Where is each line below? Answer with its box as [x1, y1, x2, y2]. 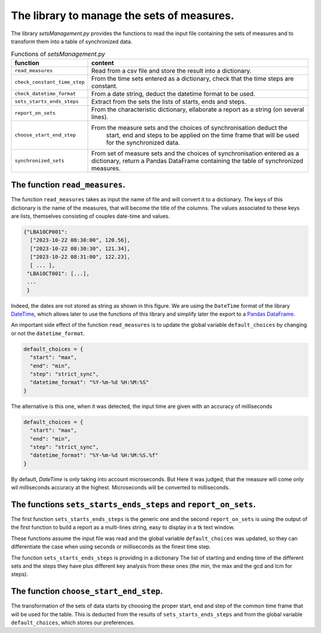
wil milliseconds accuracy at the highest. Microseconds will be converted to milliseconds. [11, 484, 230, 491]
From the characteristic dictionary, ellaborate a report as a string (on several [91, 105, 304, 113]
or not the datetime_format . [11, 329, 86, 336]
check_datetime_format [14, 91, 77, 97]
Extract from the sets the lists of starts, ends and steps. [91, 97, 247, 105]
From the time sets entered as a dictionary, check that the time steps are [91, 74, 294, 83]
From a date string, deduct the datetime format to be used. [91, 89, 256, 98]
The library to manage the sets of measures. [11, 9, 235, 22]
